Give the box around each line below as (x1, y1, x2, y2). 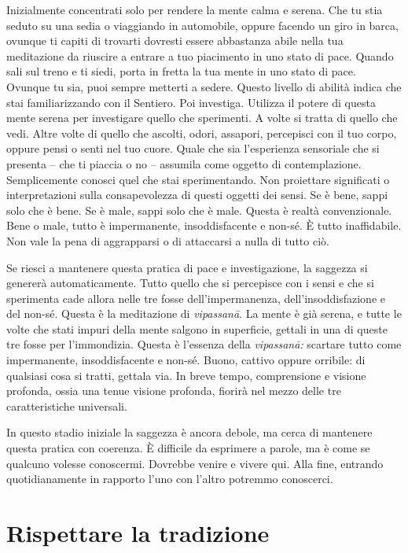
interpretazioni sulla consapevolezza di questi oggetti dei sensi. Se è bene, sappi (6, 186, 388, 203)
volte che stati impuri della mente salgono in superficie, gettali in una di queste (6, 320, 388, 337)
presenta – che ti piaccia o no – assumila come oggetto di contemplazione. (6, 155, 362, 171)
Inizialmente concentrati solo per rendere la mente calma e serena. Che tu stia (6, 2, 383, 17)
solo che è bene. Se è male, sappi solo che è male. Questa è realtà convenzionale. (6, 201, 392, 218)
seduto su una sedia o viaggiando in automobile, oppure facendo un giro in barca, (6, 17, 399, 33)
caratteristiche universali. (6, 397, 127, 414)
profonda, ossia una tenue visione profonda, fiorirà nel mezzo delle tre (6, 382, 341, 399)
